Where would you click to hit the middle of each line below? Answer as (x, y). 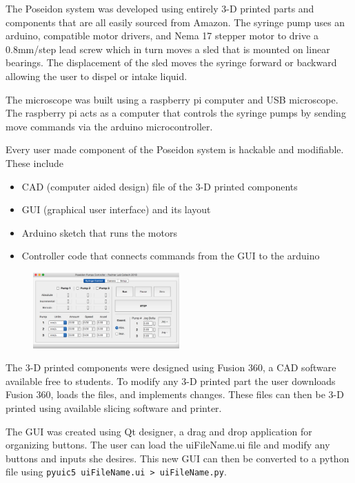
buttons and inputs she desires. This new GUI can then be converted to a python (177, 458)
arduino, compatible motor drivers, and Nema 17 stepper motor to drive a (162, 36)
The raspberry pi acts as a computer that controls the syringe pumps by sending (176, 113)
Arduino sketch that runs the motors (99, 232)
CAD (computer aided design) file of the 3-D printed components (160, 186)
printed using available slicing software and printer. (114, 408)
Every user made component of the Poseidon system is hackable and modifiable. (175, 149)
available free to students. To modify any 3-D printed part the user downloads (171, 381)
